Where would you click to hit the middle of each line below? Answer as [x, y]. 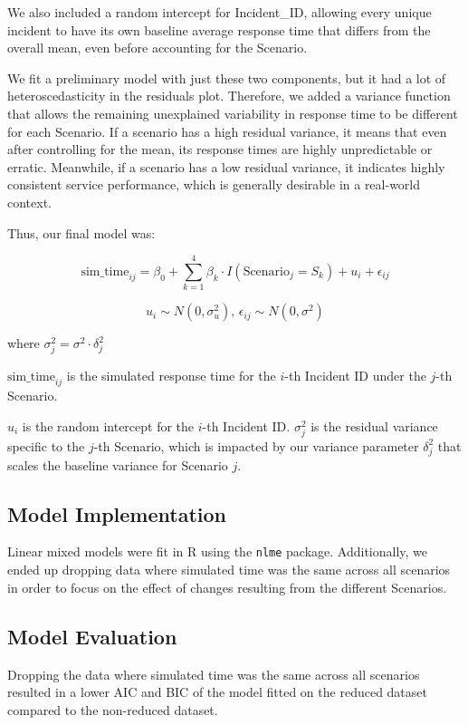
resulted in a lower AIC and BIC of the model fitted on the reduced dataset [217, 692]
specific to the [46, 445]
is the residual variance [374, 425]
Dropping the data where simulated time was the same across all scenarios [214, 674]
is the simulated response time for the [171, 376]
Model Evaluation [92, 636]
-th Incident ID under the [355, 376]
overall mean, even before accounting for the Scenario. [158, 48]
